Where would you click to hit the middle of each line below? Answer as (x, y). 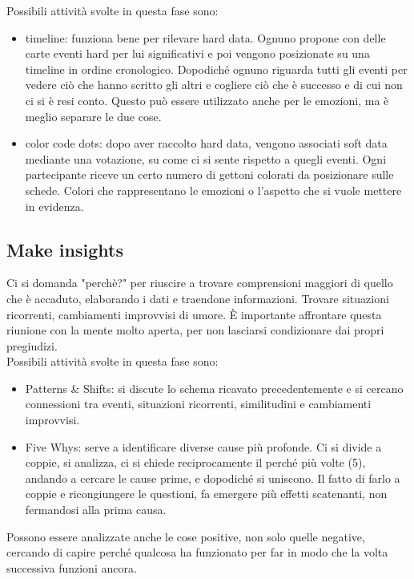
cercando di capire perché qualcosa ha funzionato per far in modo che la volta (197, 552)
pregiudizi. (32, 345)
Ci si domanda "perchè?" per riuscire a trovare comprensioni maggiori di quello (200, 283)
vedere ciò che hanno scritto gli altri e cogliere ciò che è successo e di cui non (214, 85)
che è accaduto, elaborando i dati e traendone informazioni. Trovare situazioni (198, 298)
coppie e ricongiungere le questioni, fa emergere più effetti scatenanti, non (206, 494)
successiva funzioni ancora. (72, 567)
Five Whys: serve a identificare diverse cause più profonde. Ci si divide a (203, 446)
